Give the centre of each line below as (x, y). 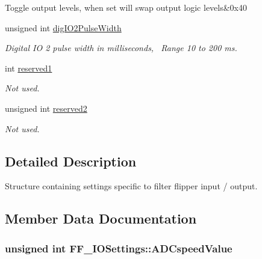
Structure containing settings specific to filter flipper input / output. (131, 186)
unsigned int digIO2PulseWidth (63, 27)
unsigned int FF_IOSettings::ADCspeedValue (119, 248)
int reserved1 (29, 68)
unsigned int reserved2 (46, 108)
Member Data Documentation (101, 218)
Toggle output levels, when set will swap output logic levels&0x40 (126, 7)
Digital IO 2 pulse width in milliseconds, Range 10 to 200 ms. (121, 48)
